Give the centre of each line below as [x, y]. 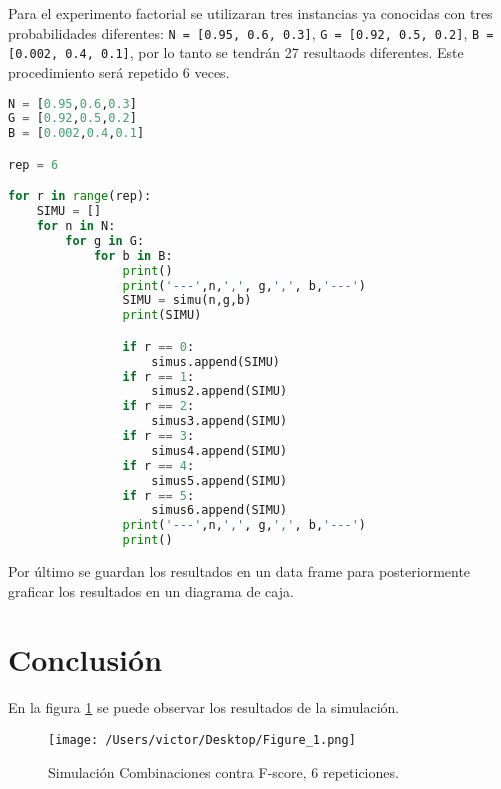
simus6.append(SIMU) [219, 510]
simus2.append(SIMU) [219, 391]
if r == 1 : [158, 376]
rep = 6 [33, 164]
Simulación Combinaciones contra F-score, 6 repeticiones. [223, 771]
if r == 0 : [158, 346]
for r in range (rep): [80, 196]
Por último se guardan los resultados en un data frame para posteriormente [239, 571]
